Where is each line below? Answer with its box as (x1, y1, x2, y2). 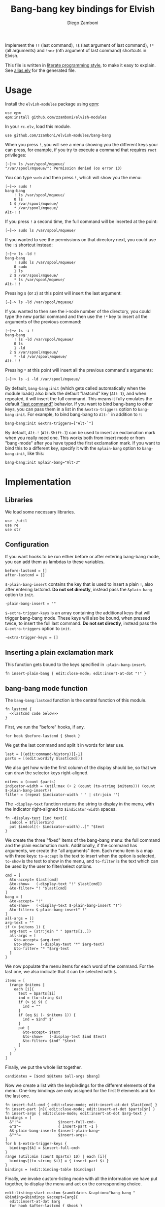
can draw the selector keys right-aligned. (5, 770, 89, 776)
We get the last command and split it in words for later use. (5, 742, 125, 748)
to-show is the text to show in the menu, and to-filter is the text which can (5, 858, 159, 864)
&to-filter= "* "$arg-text (14, 946, 69, 951)
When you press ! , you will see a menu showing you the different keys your (5, 141, 159, 147)
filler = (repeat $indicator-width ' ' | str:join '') (5, 793, 120, 797)
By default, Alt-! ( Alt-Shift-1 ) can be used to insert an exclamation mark (5, 429, 156, 435)
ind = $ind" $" (23, 1017, 54, 1022)
